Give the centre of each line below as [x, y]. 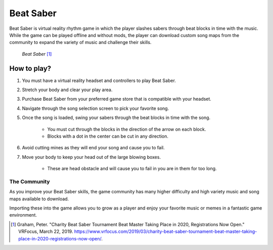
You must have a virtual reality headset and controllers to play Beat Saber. [99, 80]
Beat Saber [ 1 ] [37, 54]
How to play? [30, 68]
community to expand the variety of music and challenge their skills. [80, 43]
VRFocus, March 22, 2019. [46, 232]
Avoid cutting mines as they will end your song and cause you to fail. [93, 148]
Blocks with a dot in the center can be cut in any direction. [108, 136]
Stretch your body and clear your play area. [67, 90]
